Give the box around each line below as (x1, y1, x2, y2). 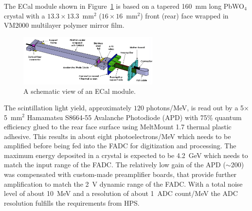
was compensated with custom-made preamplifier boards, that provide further (4, 169, 237, 179)
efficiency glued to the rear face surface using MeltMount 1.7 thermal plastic (4, 122, 232, 132)
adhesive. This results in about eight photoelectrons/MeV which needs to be (4, 131, 231, 141)
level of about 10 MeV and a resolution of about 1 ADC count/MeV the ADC (4, 188, 238, 198)
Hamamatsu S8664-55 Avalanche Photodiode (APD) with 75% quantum (27, 112, 242, 122)
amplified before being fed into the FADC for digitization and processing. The (4, 141, 236, 151)
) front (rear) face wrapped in (140, 10, 229, 20)
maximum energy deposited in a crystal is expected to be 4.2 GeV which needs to (4, 150, 248, 160)
